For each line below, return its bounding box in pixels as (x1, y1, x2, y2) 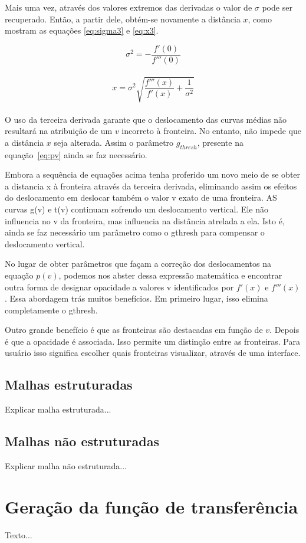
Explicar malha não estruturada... (5, 460, 127, 472)
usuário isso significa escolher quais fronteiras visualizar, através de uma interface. (5, 346, 301, 359)
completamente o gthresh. (5, 303, 98, 316)
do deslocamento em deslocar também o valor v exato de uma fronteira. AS (5, 191, 277, 204)
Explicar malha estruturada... (5, 403, 111, 416)
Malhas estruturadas (5, 375, 133, 394)
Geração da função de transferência (5, 494, 298, 518)
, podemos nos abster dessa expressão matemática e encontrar (58, 269, 282, 281)
